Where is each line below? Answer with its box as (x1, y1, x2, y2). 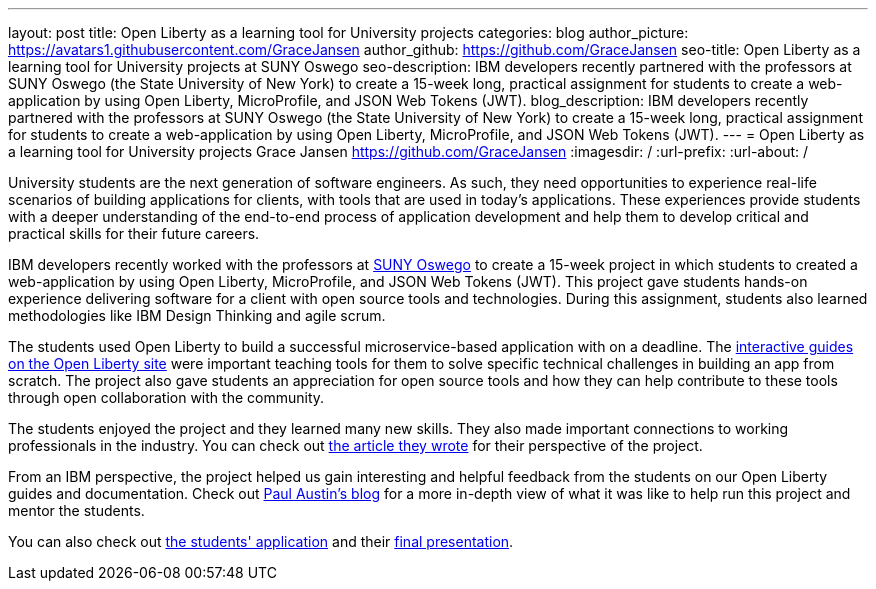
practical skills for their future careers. (8, 225, 260, 242)
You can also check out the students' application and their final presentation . (8, 533, 514, 550)
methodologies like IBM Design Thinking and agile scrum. (8, 307, 386, 324)
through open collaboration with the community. (8, 389, 325, 406)
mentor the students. (8, 502, 145, 519)
